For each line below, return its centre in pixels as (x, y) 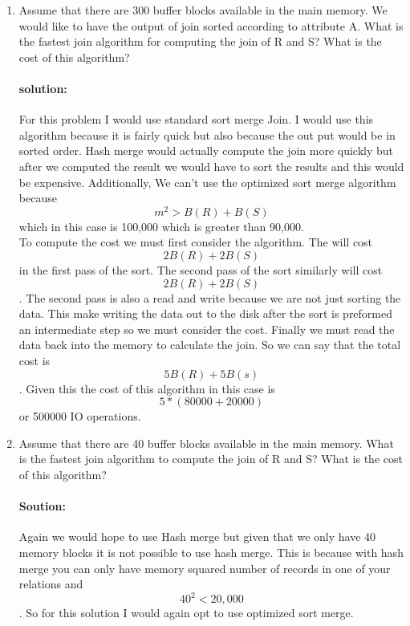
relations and (51, 584)
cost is (35, 360)
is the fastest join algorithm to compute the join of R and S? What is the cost (211, 459)
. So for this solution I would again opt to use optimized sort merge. (186, 613)
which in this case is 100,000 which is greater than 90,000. (161, 226)
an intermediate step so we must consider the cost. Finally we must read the (207, 329)
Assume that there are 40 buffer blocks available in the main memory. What (206, 443)
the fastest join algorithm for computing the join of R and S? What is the (200, 41)
